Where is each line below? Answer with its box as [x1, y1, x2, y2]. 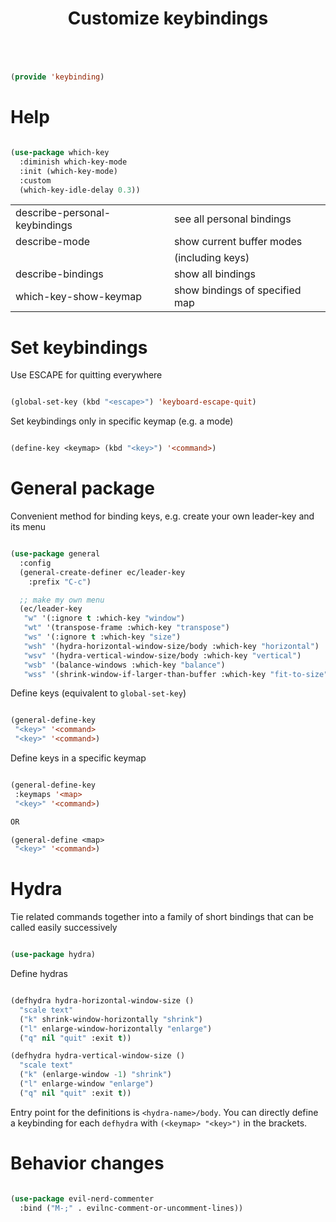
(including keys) [173, 251, 250, 265]
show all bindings [173, 267, 257, 281]
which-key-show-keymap [15, 290, 143, 304]
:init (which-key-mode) [19, 166, 118, 176]
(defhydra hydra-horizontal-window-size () [10, 996, 195, 1006]
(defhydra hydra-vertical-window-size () [10, 1051, 186, 1061]
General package [10, 477, 155, 500]
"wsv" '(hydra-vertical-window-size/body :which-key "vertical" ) [23, 650, 302, 661]
